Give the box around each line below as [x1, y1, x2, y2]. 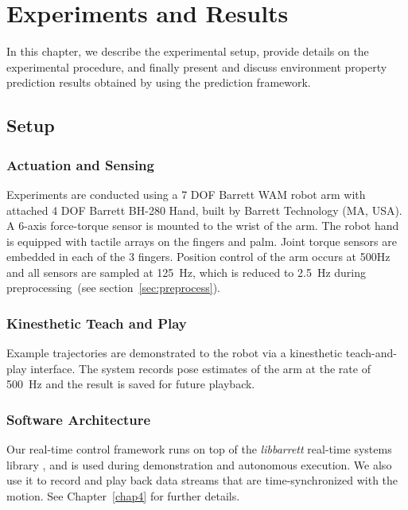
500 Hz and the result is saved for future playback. [6, 376, 255, 392]
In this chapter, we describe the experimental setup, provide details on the [6, 43, 369, 60]
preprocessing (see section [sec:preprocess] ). [6, 279, 221, 296]
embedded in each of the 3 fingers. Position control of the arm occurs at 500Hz [6, 248, 391, 265]
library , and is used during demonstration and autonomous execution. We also [6, 456, 392, 473]
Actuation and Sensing [6, 154, 154, 174]
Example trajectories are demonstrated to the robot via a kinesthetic [6, 345, 343, 361]
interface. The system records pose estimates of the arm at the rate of [30, 360, 371, 376]
